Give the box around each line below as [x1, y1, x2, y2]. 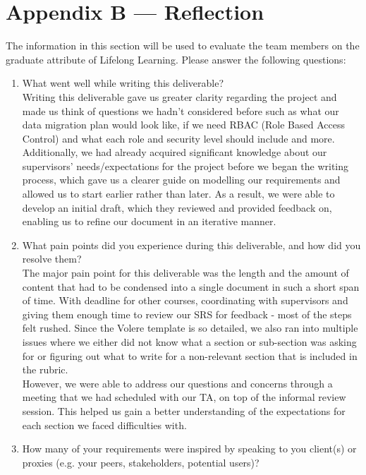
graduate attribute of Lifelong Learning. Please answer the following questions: [6, 52, 346, 66]
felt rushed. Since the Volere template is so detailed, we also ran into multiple [22, 320, 358, 335]
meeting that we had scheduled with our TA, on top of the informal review [22, 390, 346, 404]
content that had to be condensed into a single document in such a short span [22, 279, 360, 294]
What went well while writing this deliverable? [22, 76, 224, 90]
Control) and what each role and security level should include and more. [22, 131, 335, 145]
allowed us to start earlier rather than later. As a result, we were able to [22, 186, 335, 201]
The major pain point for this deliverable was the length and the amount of [22, 265, 349, 280]
